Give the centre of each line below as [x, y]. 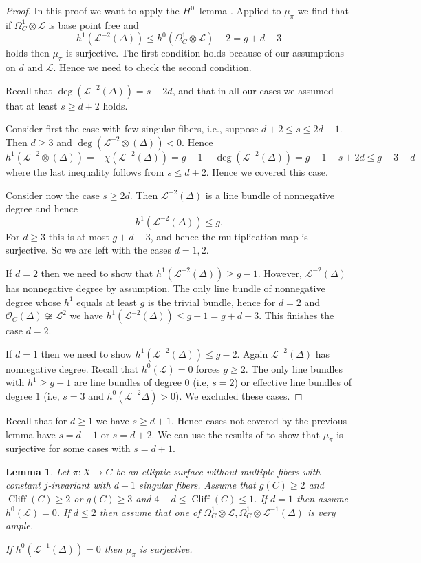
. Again [252, 353]
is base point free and [94, 24]
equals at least [107, 301]
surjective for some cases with [68, 448]
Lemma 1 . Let [37, 471]
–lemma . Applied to [238, 10]
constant [23, 485]
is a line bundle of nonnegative [270, 195]
